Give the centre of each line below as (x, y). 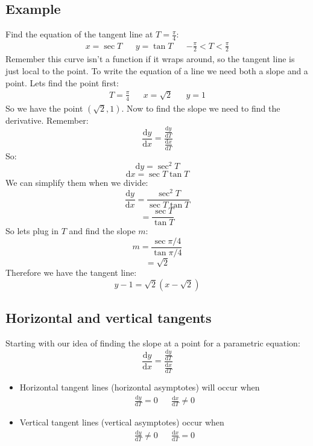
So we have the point (44, 108)
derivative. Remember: (47, 120)
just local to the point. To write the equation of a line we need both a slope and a (157, 71)
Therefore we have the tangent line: (71, 272)
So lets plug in (32, 231)
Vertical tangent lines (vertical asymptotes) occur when (122, 422)
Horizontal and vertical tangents (109, 318)
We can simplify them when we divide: (77, 183)
